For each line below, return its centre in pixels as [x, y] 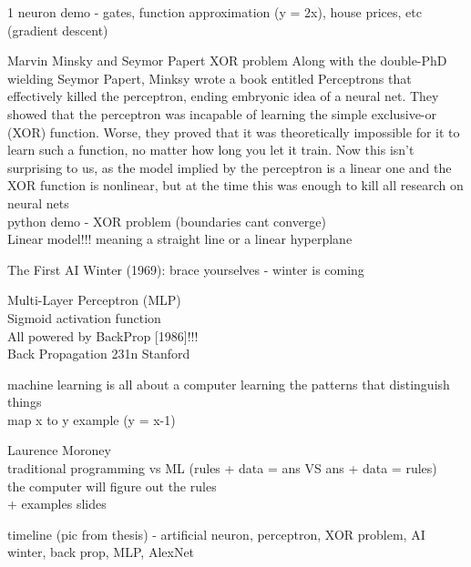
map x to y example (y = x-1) [92, 419]
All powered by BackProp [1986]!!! [103, 335]
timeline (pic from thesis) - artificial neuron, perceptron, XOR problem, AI [216, 534]
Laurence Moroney [59, 450]
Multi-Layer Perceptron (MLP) [94, 300]
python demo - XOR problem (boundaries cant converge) [167, 221]
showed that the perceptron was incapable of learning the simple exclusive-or [222, 113]
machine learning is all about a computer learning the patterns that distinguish [229, 384]
